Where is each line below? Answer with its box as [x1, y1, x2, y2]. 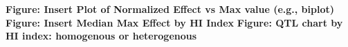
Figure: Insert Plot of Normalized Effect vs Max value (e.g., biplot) [6, 2, 334, 16]
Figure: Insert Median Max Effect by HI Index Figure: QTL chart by [6, 15, 343, 29]
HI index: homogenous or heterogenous [6, 29, 197, 43]
